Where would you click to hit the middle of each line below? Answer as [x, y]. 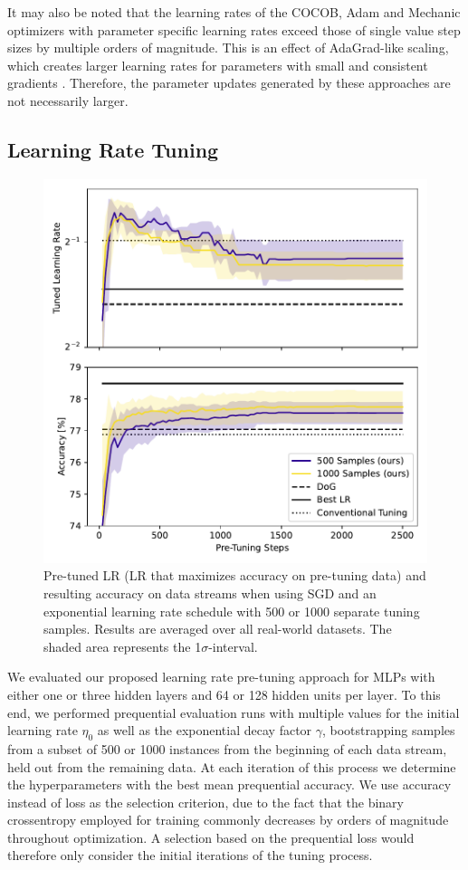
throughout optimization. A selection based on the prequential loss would [211, 837]
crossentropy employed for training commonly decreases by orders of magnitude [228, 820]
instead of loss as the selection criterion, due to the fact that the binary [205, 802]
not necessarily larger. [68, 100]
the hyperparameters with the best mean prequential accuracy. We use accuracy [229, 784]
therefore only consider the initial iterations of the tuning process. [190, 855]
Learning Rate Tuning [113, 149]
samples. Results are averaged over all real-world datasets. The [218, 629]
